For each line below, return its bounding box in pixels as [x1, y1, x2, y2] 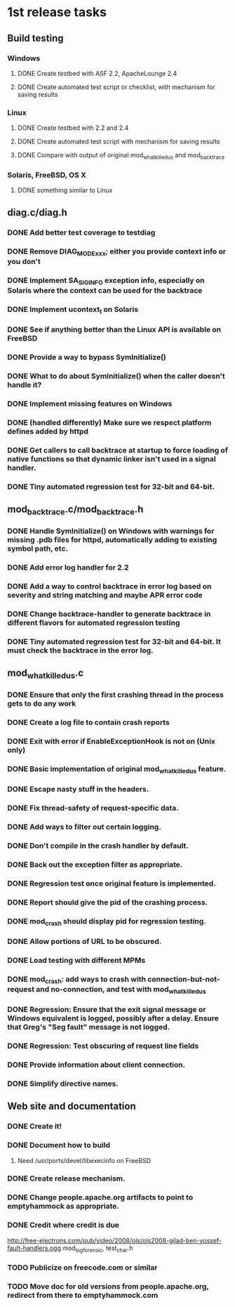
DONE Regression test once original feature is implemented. [7, 879, 216, 888]
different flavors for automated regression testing [7, 617, 180, 627]
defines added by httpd [7, 426, 89, 436]
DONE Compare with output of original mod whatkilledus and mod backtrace [17, 151, 225, 161]
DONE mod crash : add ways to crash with [7, 974, 146, 985]
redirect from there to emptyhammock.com [7, 1290, 159, 1300]
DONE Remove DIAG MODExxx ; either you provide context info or [7, 247, 227, 257]
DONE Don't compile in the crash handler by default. [7, 841, 189, 850]
